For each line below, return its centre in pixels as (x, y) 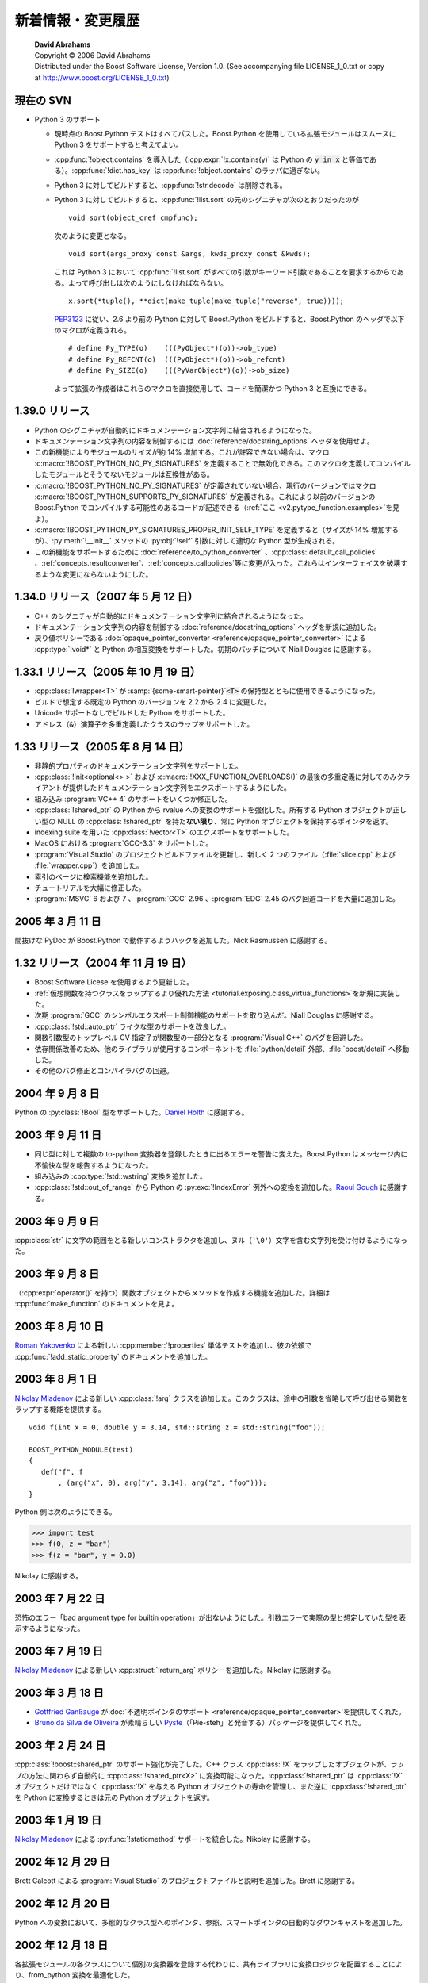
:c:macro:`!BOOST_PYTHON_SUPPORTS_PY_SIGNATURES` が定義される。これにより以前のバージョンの (205, 497)
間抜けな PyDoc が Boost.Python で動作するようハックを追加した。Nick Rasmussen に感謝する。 (173, 941)
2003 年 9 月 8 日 (57, 1273)
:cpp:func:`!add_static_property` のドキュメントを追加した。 (113, 1356)
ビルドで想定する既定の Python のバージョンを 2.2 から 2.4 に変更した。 (153, 702)
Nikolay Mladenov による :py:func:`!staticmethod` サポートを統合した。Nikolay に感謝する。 (164, 1839)
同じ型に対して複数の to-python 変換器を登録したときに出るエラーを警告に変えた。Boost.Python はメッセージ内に (221, 1154)
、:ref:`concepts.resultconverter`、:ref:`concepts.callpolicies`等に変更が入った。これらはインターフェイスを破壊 (218, 563)
